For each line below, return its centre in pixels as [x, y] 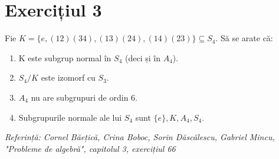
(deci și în [142, 57]
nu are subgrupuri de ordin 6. [84, 97]
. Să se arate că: [244, 38]
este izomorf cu [68, 77]
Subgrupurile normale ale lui [70, 117]
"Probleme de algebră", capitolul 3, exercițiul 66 [90, 148]
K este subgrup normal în [65, 57]
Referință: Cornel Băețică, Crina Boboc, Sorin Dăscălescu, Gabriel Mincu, [140, 137]
